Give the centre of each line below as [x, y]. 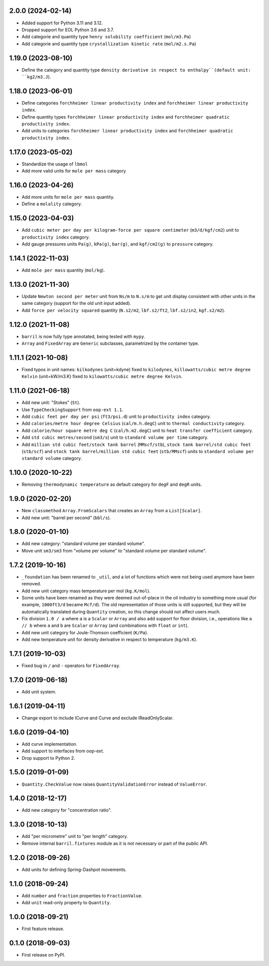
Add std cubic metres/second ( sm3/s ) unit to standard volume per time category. [115, 437]
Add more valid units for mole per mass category [74, 171]
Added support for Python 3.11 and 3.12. [62, 23]
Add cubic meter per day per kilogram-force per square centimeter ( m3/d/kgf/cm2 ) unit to [130, 230]
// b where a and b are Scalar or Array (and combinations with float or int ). [105, 626]
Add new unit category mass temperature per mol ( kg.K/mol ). [86, 591]
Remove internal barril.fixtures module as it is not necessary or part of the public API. [115, 843]
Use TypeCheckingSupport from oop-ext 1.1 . [72, 410]
